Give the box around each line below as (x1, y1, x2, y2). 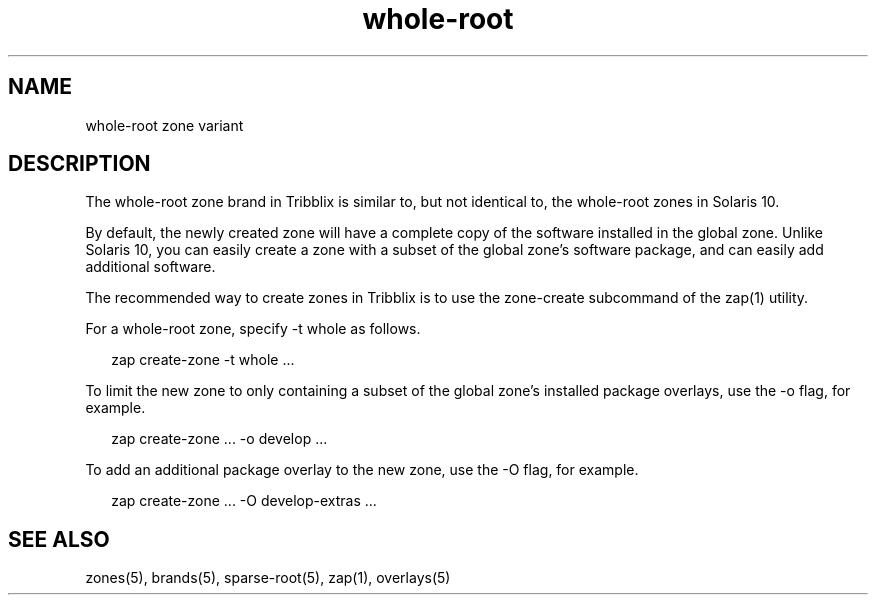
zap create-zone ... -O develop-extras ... (111, 492, 377, 510)
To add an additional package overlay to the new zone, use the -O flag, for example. (85, 461, 639, 479)
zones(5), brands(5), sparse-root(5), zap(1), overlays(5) (85, 569, 451, 587)
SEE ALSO (8, 526, 110, 552)
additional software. (85, 258, 216, 276)
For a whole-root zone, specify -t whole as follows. (85, 320, 421, 338)
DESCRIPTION (8, 151, 151, 177)
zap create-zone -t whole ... (111, 351, 295, 369)
